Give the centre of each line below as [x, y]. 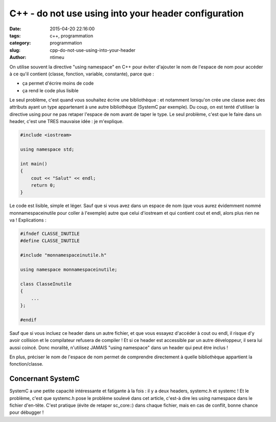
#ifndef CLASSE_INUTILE [50, 234]
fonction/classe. [26, 364]
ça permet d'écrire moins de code [58, 83]
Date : [15, 29]
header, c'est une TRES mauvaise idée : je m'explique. [66, 122]
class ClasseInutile [46, 284]
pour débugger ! [27, 412]
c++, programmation [72, 35]
